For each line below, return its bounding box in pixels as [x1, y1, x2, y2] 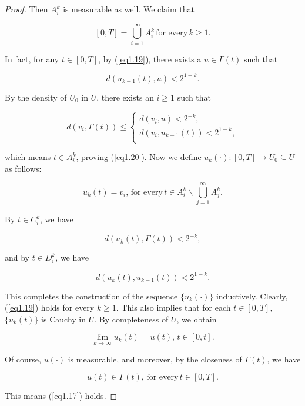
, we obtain [176, 312, 217, 325]
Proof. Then [5, 3, 48, 15]
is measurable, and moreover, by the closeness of [68, 352, 242, 365]
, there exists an [96, 91, 154, 103]
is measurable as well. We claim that [63, 3, 195, 15]
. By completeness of [94, 312, 169, 325]
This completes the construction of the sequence [5, 289, 178, 302]
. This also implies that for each [116, 301, 231, 314]
